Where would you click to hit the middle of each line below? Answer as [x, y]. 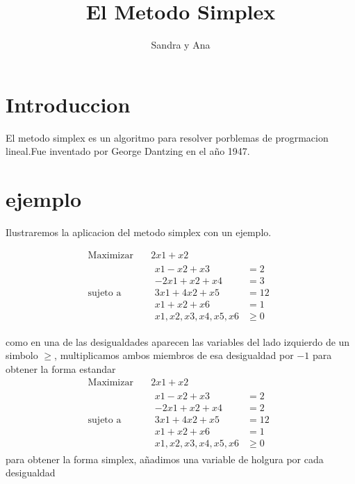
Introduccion [68, 104]
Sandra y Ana [181, 45]
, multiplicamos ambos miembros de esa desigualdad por [174, 355]
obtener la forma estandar [61, 368]
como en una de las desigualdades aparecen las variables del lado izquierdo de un [178, 341]
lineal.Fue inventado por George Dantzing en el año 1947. [128, 151]
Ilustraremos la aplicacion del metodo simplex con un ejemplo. [139, 232]
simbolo [22, 355]
